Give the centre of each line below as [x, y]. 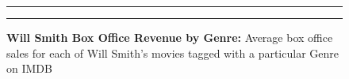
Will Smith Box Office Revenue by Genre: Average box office [170, 37]
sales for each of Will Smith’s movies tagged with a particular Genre [173, 53]
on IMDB [29, 68]
